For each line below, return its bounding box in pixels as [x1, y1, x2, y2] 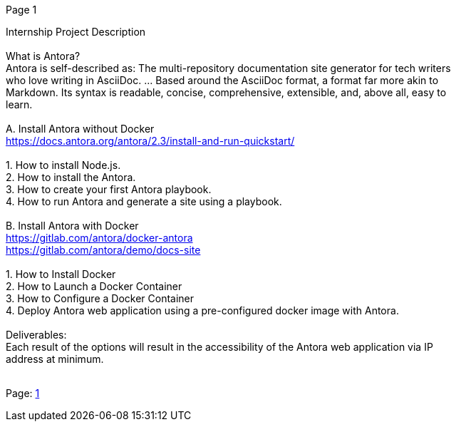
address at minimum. [6, 353, 104, 365]
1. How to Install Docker [6, 268, 116, 280]
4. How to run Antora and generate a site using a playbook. [6, 195, 282, 207]
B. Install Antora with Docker [6, 220, 139, 232]
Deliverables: [6, 329, 67, 341]
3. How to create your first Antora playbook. [6, 183, 212, 195]
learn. [6, 98, 33, 110]
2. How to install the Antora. [6, 171, 136, 183]
